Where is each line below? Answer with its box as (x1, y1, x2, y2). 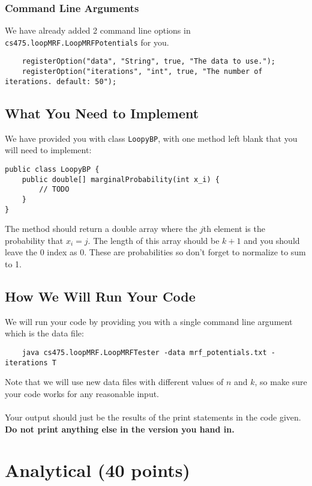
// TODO (39, 185, 70, 194)
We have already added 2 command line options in (5, 24, 191, 37)
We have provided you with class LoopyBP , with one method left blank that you (5, 132, 298, 144)
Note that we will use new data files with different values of (5, 375, 224, 388)
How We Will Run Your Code (5, 287, 196, 305)
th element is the (203, 222, 265, 235)
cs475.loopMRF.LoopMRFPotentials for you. (5, 35, 169, 48)
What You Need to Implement (5, 103, 199, 122)
